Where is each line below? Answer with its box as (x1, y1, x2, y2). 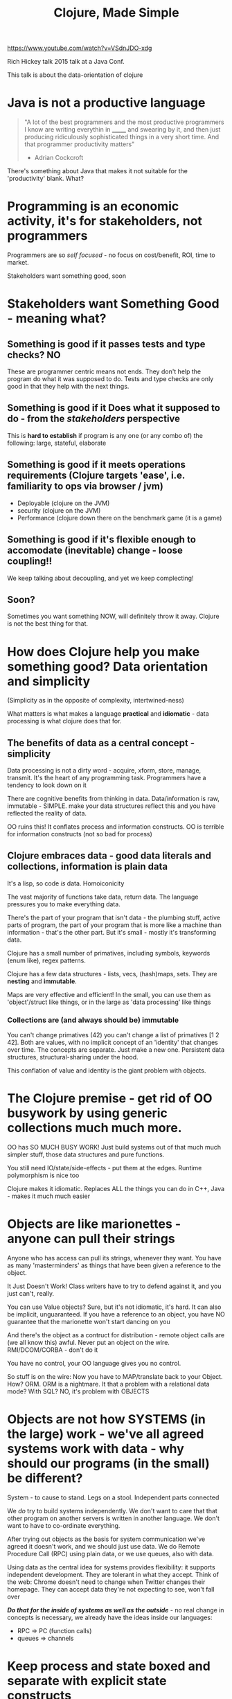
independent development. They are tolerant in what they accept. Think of (7, 1570, 220, 1578)
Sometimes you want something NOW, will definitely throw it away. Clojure (7, 612, 220, 621)
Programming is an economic (7, 199, 179, 214)
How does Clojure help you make (7, 644, 200, 660)
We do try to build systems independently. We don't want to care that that (7, 1506, 218, 1515)
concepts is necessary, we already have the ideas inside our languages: (7, 1613, 213, 1621)
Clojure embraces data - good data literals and (7, 850, 211, 862)
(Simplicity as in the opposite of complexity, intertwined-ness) (7, 696, 185, 705)
